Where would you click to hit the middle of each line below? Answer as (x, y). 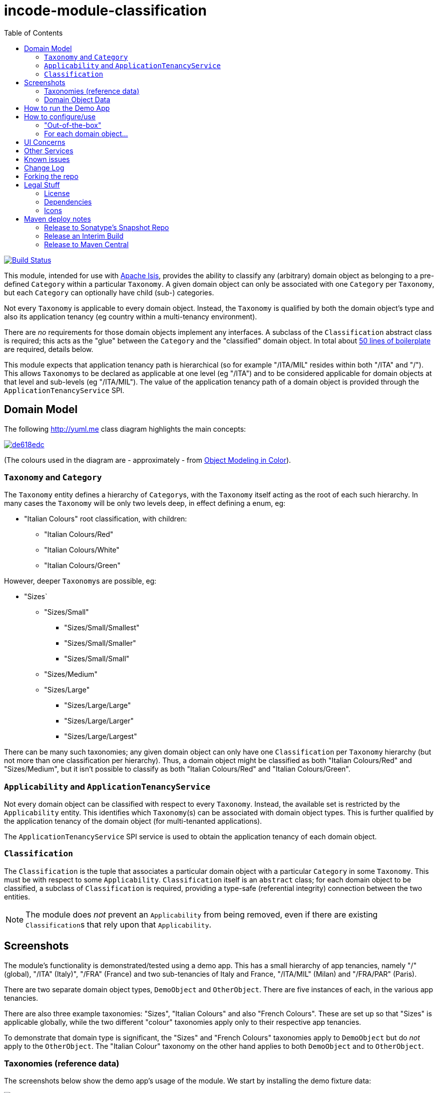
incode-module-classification (105, 11)
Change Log (44, 167)
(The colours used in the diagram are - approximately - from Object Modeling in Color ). (148, 460)
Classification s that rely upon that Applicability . (119, 924)
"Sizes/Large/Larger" (99, 721)
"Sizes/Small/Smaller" (100, 643)
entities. (17, 896)
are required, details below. (49, 349)
